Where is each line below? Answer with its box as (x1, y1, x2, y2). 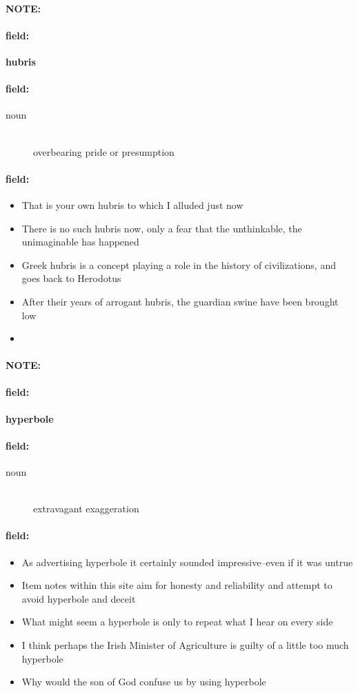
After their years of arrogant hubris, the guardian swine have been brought (21, 294, 339, 308)
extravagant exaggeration (33, 501, 139, 516)
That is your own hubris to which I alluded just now (21, 197, 243, 212)
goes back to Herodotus (21, 271, 121, 285)
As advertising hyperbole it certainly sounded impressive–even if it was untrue (21, 554, 353, 569)
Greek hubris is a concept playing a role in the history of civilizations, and (21, 257, 336, 272)
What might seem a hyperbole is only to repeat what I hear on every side (21, 614, 333, 629)
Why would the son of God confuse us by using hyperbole (21, 674, 266, 689)
